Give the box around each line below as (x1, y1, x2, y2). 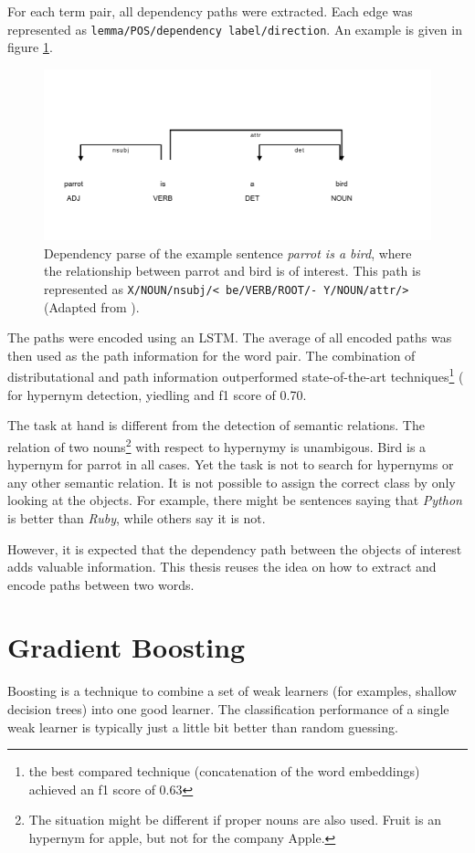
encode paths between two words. (7, 574, 195, 594)
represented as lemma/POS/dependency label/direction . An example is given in (7, 19, 462, 38)
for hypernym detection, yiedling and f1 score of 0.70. (7, 384, 307, 404)
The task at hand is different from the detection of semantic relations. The (7, 416, 425, 435)
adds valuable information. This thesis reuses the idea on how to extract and (7, 557, 437, 576)
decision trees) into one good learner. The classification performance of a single (7, 700, 449, 718)
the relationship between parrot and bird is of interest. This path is (44, 261, 421, 280)
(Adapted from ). (44, 297, 140, 316)
